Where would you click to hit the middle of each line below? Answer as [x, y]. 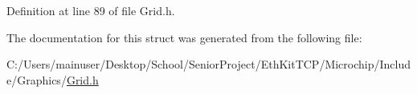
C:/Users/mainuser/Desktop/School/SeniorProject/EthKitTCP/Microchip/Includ [209, 64]
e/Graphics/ [37, 79]
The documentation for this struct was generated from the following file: [184, 37]
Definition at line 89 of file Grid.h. [91, 10]
